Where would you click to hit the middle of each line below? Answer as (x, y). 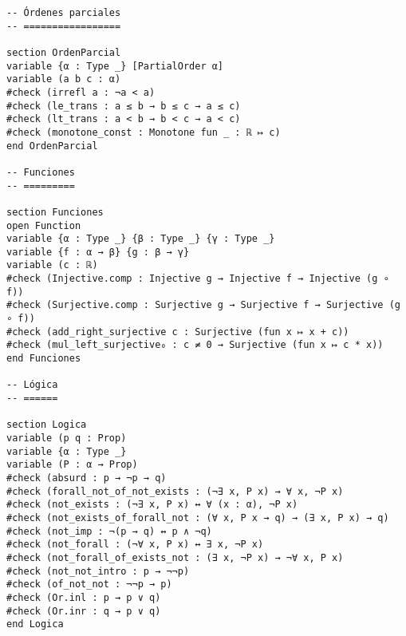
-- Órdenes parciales (64, 13)
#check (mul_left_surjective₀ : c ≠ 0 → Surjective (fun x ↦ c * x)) (195, 345)
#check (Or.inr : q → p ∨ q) (84, 611)
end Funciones (44, 359)
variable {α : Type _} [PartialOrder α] (115, 66)
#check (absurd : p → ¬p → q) (87, 478)
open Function (44, 225)
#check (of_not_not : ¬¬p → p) (89, 585)
